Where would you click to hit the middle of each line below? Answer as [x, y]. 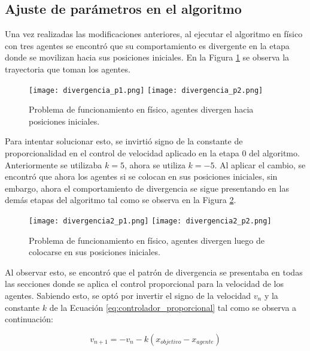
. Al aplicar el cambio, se [260, 164]
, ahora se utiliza [155, 164]
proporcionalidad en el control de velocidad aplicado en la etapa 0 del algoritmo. [152, 153]
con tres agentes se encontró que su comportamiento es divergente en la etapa [147, 45]
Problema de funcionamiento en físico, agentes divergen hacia [141, 109]
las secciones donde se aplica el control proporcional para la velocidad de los [145, 284]
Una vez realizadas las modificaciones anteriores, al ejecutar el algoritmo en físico [154, 34]
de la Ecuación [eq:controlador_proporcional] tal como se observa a [173, 307]
